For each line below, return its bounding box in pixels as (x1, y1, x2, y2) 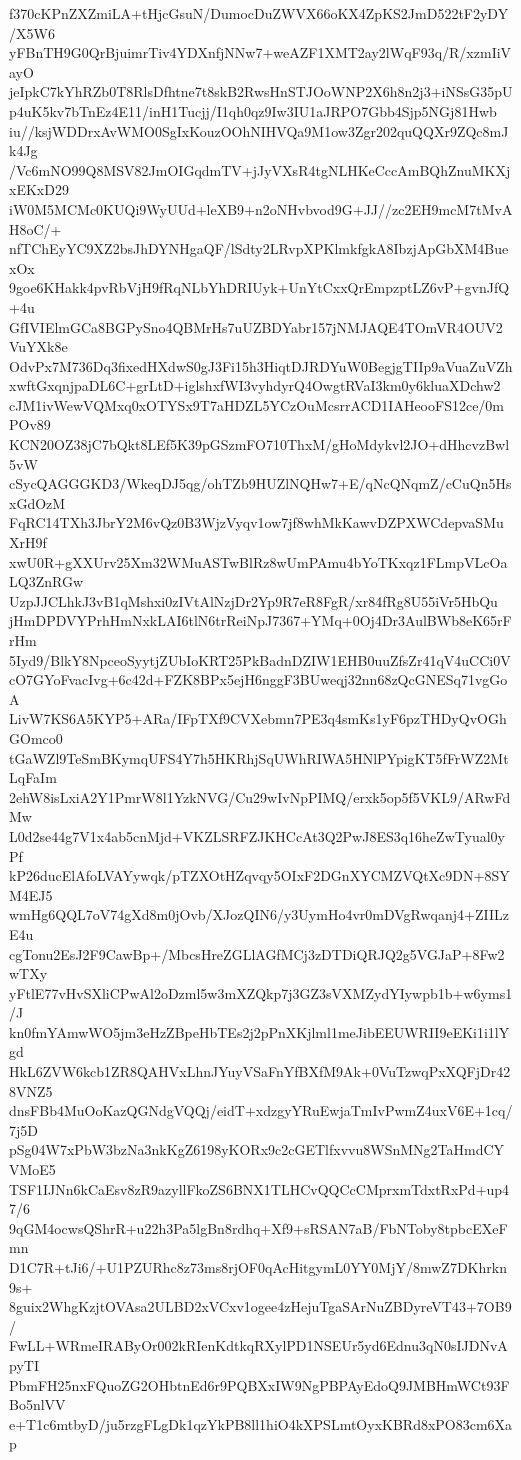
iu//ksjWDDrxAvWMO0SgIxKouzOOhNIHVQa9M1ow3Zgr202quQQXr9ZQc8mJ (9, 120, 509, 141)
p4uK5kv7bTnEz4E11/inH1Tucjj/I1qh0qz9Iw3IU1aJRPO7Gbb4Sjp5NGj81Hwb (9, 100, 497, 121)
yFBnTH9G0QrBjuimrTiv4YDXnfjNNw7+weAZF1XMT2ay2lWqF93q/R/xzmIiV (9, 42, 512, 63)
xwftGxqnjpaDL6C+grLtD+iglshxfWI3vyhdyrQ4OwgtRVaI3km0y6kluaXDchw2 (9, 375, 501, 396)
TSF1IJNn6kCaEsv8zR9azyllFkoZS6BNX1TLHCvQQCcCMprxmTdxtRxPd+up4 (9, 1178, 510, 1199)
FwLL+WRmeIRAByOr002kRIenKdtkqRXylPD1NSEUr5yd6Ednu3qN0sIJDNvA (9, 1335, 508, 1356)
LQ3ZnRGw (9, 571, 83, 592)
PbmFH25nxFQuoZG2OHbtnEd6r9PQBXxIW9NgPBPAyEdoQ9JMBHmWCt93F (9, 1374, 510, 1395)
